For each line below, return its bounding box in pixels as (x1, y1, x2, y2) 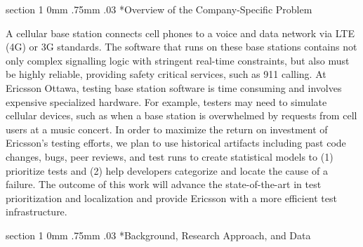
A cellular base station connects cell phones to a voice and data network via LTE (6, 25, 355, 40)
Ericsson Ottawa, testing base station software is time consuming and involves (6, 80, 342, 95)
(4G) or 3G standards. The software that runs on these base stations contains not (6, 39, 357, 54)
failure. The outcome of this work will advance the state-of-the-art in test (6, 177, 322, 192)
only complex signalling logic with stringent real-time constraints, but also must (6, 53, 350, 67)
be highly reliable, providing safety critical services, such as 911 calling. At (6, 67, 326, 81)
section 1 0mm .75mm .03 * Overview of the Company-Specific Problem (6, 2, 312, 16)
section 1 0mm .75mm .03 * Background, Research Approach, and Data (6, 227, 311, 242)
